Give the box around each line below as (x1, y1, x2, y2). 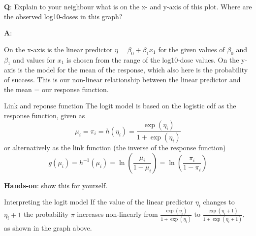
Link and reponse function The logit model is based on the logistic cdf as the (4, 101, 236, 111)
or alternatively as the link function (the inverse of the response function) (4, 142, 226, 153)
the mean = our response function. (4, 84, 109, 94)
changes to (203, 197, 235, 207)
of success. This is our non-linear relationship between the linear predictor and (4, 74, 241, 84)
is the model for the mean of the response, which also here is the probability (18, 65, 248, 75)
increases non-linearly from (77, 209, 158, 219)
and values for (13, 54, 55, 65)
